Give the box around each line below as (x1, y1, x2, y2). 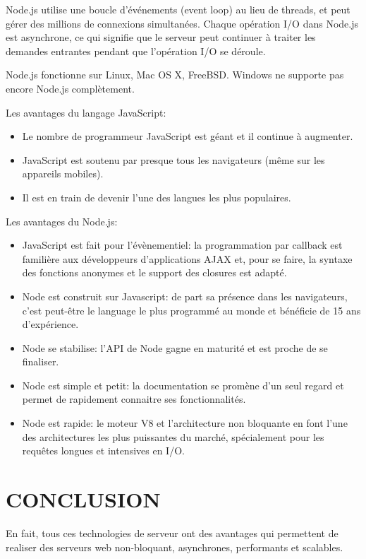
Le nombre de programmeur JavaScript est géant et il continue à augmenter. (22, 129, 353, 143)
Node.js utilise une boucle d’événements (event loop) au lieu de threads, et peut (6, 2, 350, 16)
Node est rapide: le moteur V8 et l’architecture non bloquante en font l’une (22, 416, 348, 430)
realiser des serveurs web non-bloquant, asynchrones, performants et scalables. (6, 539, 343, 554)
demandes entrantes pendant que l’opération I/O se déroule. (6, 43, 266, 58)
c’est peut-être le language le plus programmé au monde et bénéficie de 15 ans (22, 302, 361, 317)
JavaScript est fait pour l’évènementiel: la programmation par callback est (22, 237, 343, 252)
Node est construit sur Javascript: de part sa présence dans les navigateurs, (22, 288, 348, 303)
